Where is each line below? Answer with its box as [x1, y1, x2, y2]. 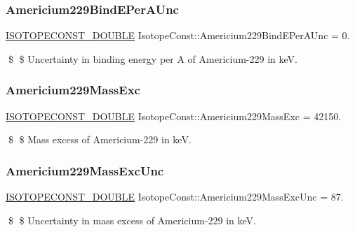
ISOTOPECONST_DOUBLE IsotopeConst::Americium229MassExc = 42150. [6, 108, 342, 123]
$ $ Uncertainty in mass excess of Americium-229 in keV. [8, 212, 256, 227]
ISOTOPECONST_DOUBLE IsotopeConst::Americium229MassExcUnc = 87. [6, 189, 344, 204]
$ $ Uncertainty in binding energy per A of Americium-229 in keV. [8, 51, 297, 66]
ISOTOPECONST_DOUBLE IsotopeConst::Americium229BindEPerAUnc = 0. [6, 28, 350, 43]
